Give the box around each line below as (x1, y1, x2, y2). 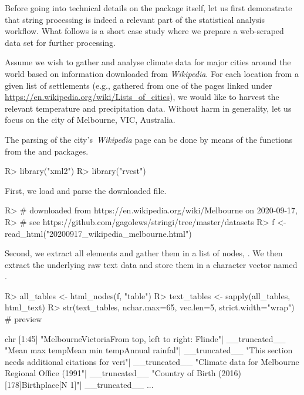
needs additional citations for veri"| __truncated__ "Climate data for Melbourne (5, 355, 299, 367)
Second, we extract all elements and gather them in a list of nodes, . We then (5, 247, 283, 259)
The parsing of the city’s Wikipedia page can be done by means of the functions (5, 133, 293, 145)
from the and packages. (5, 145, 89, 157)
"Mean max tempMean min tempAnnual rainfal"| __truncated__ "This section (5, 344, 293, 356)
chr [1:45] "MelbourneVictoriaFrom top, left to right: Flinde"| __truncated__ (5, 332, 286, 344)
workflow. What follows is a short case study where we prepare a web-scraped (5, 25, 284, 37)
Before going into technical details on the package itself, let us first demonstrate (5, 2, 292, 14)
